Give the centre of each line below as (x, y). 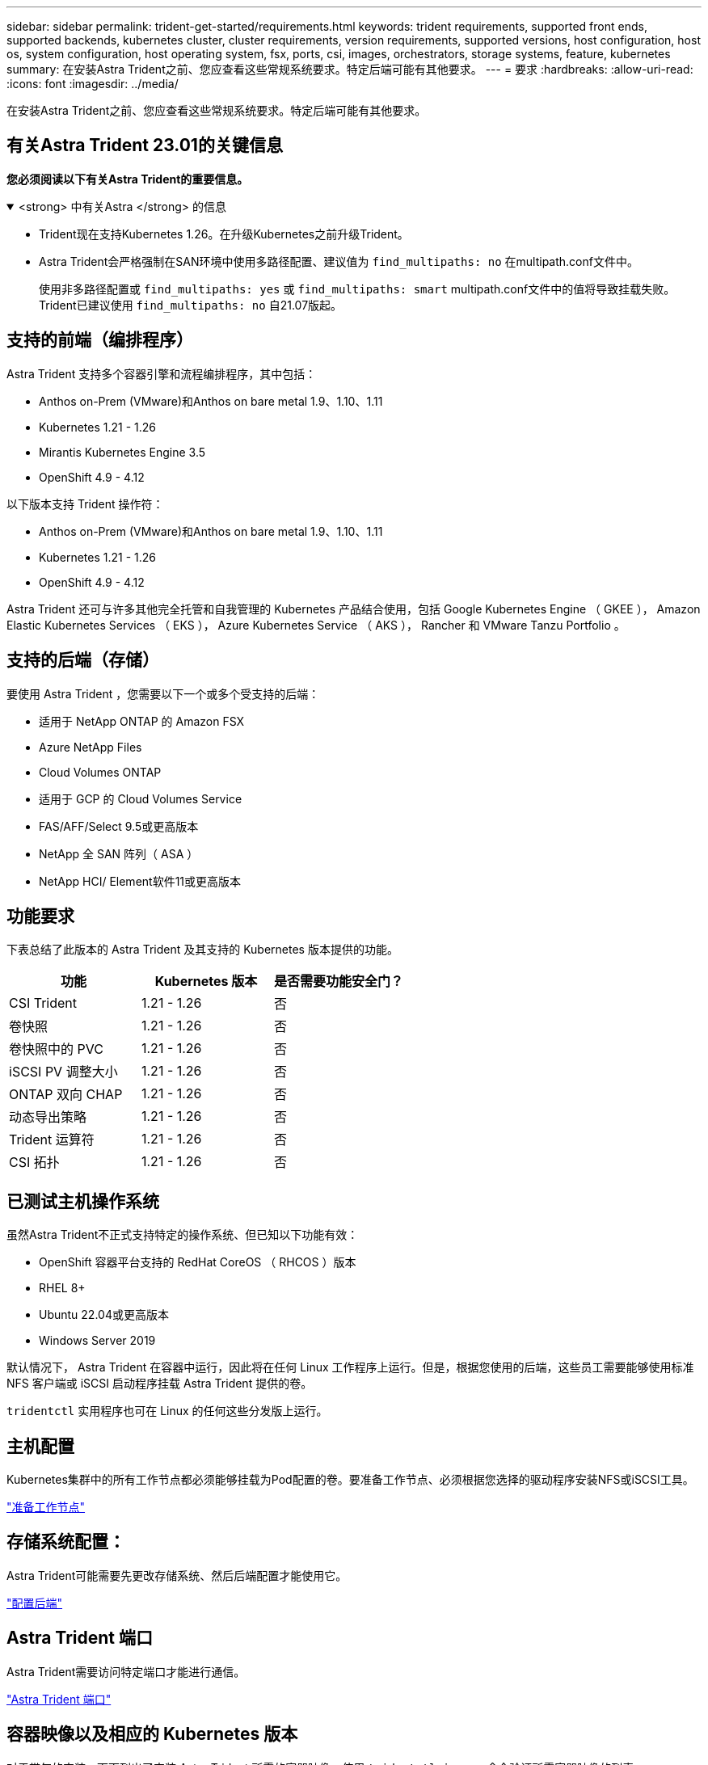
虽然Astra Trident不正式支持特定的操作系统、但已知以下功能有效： (183, 1235)
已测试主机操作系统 (83, 1201)
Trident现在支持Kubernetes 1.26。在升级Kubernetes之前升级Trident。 (224, 234)
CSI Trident (43, 1003)
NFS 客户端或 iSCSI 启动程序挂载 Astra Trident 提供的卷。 (160, 1384)
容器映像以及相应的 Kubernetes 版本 (152, 1734)
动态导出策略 (48, 1117)
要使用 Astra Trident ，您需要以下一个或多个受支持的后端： (163, 693)
